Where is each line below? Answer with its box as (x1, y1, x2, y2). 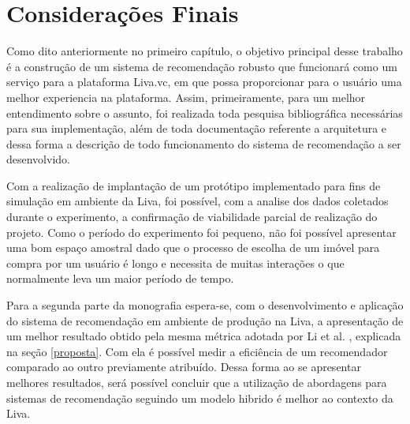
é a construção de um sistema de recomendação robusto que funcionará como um (6, 58, 397, 74)
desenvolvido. (6, 151, 70, 167)
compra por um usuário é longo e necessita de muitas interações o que (6, 254, 345, 271)
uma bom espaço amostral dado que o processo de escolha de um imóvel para (6, 239, 380, 256)
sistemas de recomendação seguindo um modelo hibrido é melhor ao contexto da (6, 389, 393, 406)
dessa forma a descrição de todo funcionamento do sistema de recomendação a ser (6, 135, 401, 152)
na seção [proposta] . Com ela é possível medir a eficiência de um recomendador (6, 343, 388, 359)
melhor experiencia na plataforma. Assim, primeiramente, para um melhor (6, 88, 366, 105)
